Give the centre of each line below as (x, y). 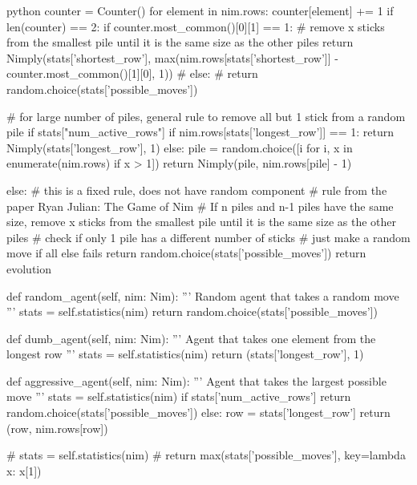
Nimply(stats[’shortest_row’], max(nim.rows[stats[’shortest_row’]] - (172, 57)
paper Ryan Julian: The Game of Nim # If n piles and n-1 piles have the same (200, 206)
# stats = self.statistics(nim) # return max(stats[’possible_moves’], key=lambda (206, 455)
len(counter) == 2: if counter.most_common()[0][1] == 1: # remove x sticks (196, 26)
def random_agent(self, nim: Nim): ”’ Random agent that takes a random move (203, 295)
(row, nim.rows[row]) (57, 428)
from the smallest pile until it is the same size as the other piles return (180, 42)
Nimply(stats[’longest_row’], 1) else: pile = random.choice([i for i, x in (180, 147)
